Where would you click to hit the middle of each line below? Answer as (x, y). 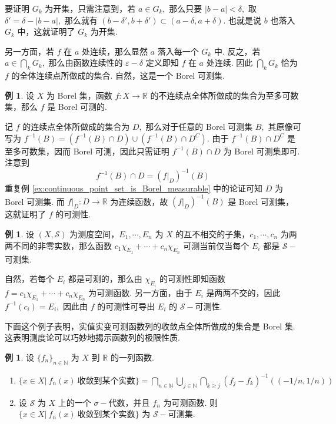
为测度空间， (94, 233)
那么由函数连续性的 (86, 63)
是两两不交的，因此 (243, 292)
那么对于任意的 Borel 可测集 (199, 126)
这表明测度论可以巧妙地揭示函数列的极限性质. (92, 337)
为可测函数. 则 (191, 402)
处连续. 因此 (229, 63)
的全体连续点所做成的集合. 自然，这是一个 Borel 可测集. (118, 75)
